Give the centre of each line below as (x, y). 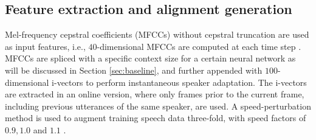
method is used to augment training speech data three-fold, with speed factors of (156, 118)
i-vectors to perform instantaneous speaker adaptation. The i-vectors (179, 82)
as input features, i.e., (45, 46)
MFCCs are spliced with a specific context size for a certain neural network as (150, 58)
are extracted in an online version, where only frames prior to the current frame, (155, 94)
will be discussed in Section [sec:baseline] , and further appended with (134, 70)
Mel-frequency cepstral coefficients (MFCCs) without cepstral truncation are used (157, 34)
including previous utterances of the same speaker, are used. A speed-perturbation (158, 106)
